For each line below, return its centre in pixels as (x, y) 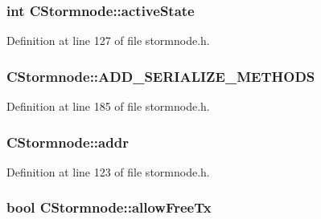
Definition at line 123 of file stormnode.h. (108, 171)
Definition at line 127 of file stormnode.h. (108, 41)
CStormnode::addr (68, 142)
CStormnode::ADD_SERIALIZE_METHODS (161, 76)
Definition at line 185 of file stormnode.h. (108, 106)
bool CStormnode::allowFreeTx (109, 207)
